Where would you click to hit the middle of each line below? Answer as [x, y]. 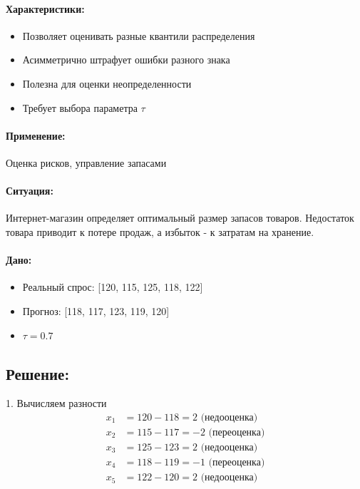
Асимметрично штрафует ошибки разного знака [126, 60]
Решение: [38, 373]
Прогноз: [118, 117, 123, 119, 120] [96, 310]
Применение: [36, 135]
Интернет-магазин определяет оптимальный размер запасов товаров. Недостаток [180, 218]
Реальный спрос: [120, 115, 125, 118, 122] [113, 287]
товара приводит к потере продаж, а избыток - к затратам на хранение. [160, 231]
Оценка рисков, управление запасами [86, 162]
